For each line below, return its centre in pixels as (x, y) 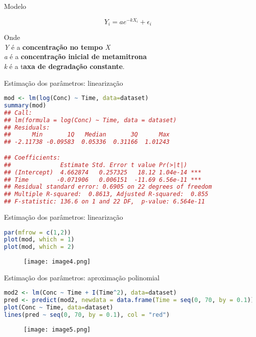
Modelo (15, 6)
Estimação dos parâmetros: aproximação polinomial (82, 277)
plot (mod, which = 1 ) (39, 240)
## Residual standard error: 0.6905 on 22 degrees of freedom (108, 187)
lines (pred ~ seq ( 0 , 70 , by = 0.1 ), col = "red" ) (87, 315)
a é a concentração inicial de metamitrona (75, 56)
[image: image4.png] (57, 262)
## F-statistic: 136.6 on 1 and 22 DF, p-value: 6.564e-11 (105, 202)
